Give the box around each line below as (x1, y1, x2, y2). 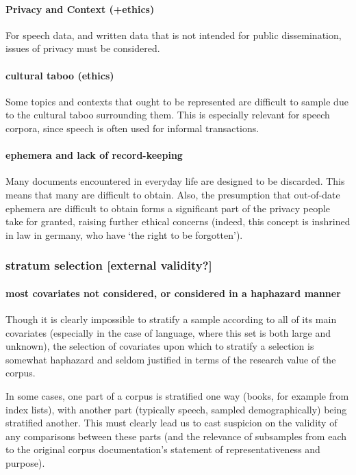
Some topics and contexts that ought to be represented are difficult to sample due (5, 94, 348, 108)
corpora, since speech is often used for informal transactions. (5, 120, 259, 135)
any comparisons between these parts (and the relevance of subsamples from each (5, 428, 347, 443)
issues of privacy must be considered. (5, 41, 160, 55)
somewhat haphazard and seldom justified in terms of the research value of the (5, 352, 336, 366)
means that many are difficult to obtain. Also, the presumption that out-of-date (5, 187, 340, 201)
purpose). (5, 455, 45, 470)
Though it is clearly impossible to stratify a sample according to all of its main (5, 311, 337, 326)
